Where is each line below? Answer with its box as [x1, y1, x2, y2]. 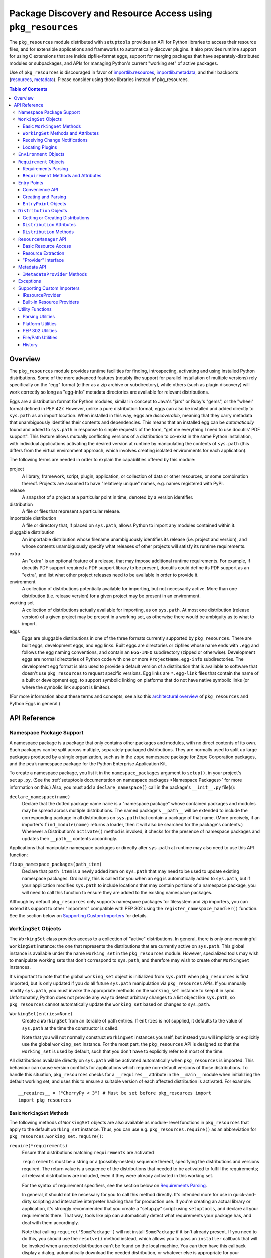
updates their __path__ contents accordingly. [22, 835, 118, 841]
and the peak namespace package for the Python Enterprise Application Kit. [9, 760, 167, 767]
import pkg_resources [18, 1097, 71, 1103]
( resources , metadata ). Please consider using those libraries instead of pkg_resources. [9, 76, 189, 83]
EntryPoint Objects [23, 200, 66, 206]
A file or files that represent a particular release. [22, 508, 121, 514]
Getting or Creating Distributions [23, 214, 90, 221]
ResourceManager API [18, 235, 66, 242]
